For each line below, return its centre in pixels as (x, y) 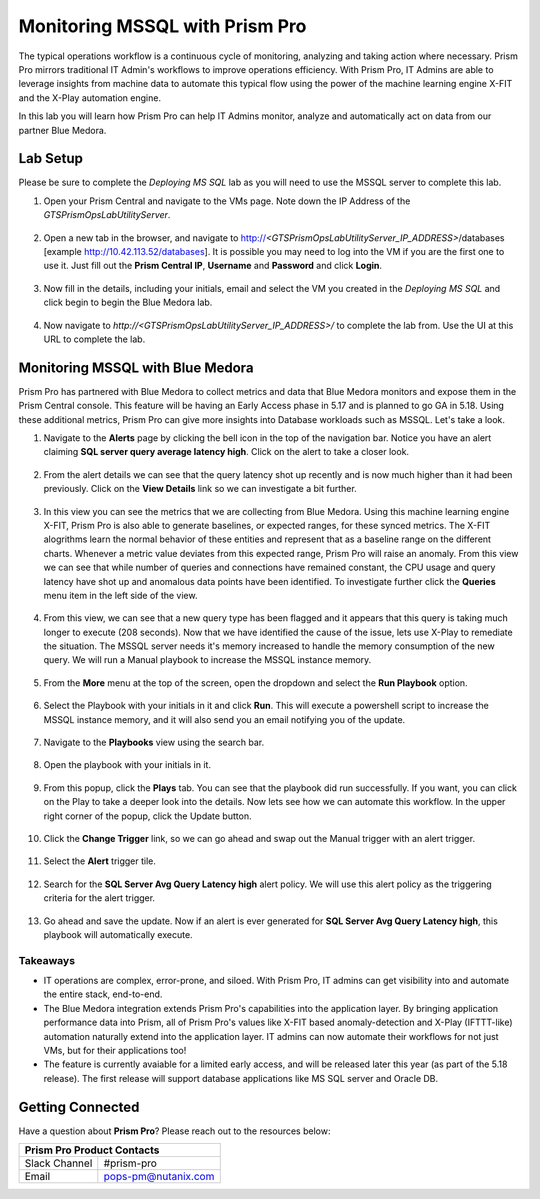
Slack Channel (58, 1163)
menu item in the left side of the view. (120, 595)
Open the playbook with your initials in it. (127, 765)
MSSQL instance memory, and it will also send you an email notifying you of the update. (224, 719)
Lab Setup (51, 158)
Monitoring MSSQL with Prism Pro (162, 26)
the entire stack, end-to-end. (103, 994)
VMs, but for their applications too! (115, 1051)
